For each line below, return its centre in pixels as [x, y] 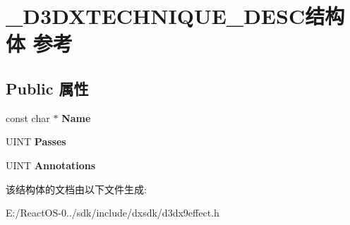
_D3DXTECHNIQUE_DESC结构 [175, 16]
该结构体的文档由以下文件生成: [76, 189]
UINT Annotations [51, 165]
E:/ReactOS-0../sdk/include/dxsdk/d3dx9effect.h [113, 213]
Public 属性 [47, 88]
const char [28, 117]
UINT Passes [36, 141]
